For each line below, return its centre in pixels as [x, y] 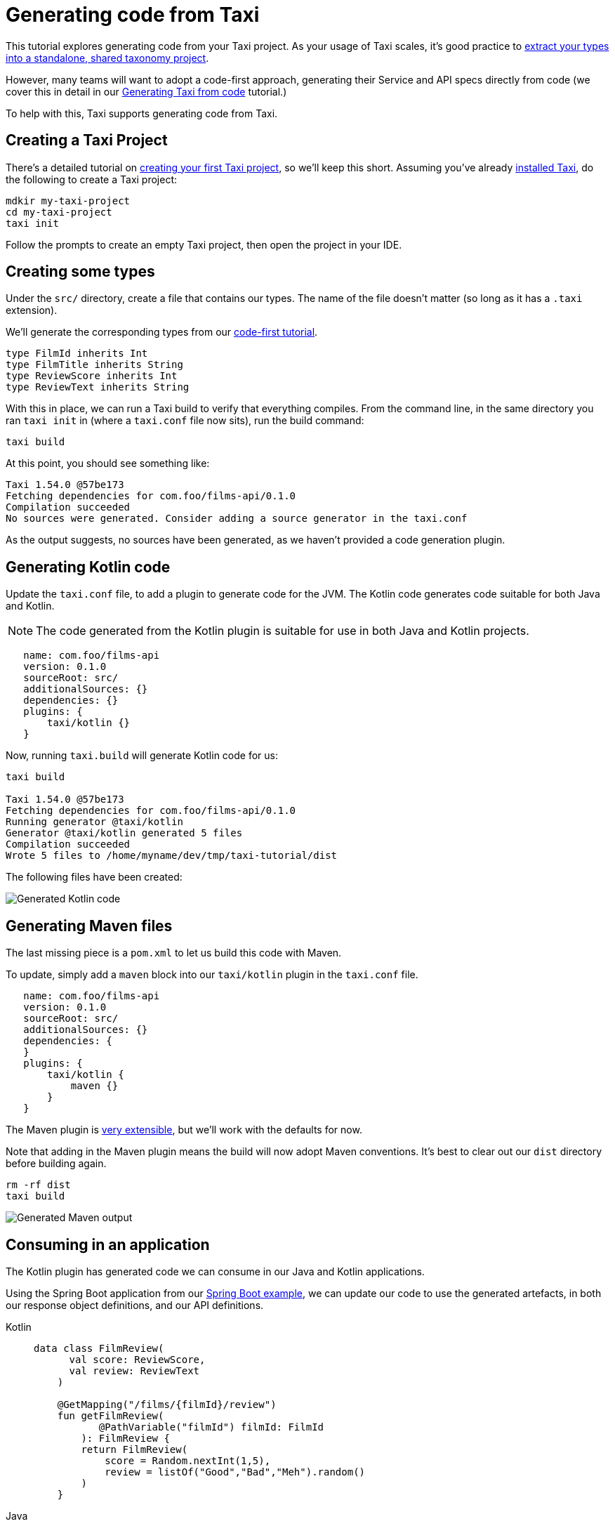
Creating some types [80, 272]
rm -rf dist [38, 1185]
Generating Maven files [89, 926]
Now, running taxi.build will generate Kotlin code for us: [142, 756]
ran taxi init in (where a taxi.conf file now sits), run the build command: [185, 421]
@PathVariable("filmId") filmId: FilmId [211, 1427]
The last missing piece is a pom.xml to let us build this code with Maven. [174, 953]
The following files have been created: [94, 877]
